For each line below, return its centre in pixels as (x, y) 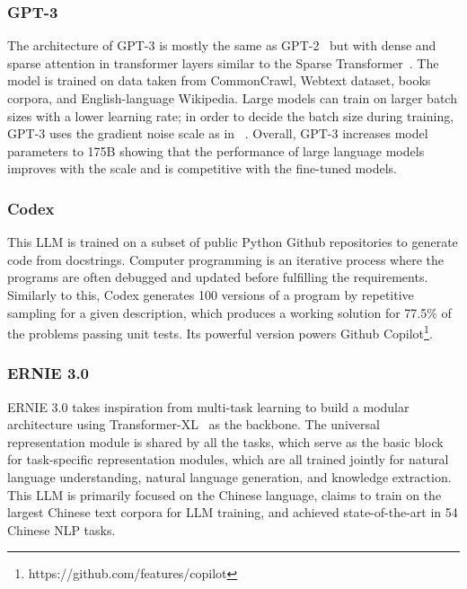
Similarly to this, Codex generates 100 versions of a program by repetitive (211, 294)
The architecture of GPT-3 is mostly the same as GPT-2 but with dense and (222, 45)
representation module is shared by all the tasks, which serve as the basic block (225, 441)
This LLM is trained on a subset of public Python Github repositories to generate (233, 242)
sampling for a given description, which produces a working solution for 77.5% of (229, 312)
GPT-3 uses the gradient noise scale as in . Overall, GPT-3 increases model (218, 133)
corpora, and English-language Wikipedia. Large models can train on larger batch (232, 98)
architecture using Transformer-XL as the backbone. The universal (194, 424)
